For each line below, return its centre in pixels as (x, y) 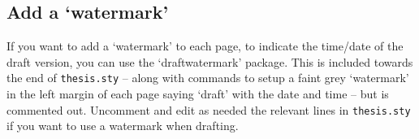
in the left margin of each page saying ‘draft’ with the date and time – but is (198, 94)
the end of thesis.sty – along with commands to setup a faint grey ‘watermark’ (208, 78)
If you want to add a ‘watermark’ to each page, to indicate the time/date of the (205, 46)
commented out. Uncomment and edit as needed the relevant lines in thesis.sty (209, 109)
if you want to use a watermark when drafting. (123, 126)
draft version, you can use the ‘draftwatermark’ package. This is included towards (210, 61)
